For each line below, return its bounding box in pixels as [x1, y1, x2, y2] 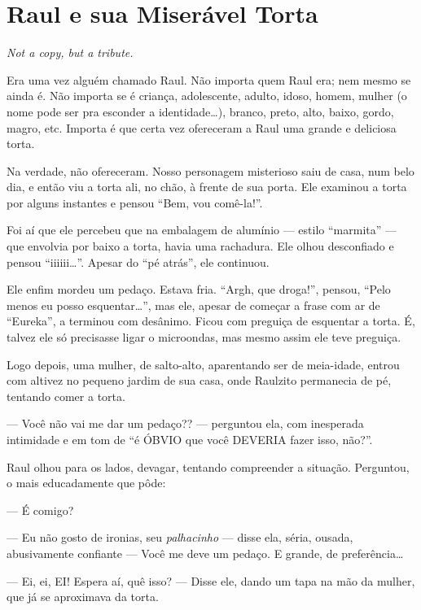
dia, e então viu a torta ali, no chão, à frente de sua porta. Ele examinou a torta [7, 178, 407, 195]
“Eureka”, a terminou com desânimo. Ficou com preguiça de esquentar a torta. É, [7, 312, 415, 329]
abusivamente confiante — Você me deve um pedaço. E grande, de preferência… [7, 544, 404, 561]
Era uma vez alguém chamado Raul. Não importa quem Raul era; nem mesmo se [7, 71, 411, 88]
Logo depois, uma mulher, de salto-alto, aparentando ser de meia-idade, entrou [7, 355, 400, 373]
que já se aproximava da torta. [7, 588, 159, 605]
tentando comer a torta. [7, 387, 125, 404]
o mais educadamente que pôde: [7, 474, 166, 491]
